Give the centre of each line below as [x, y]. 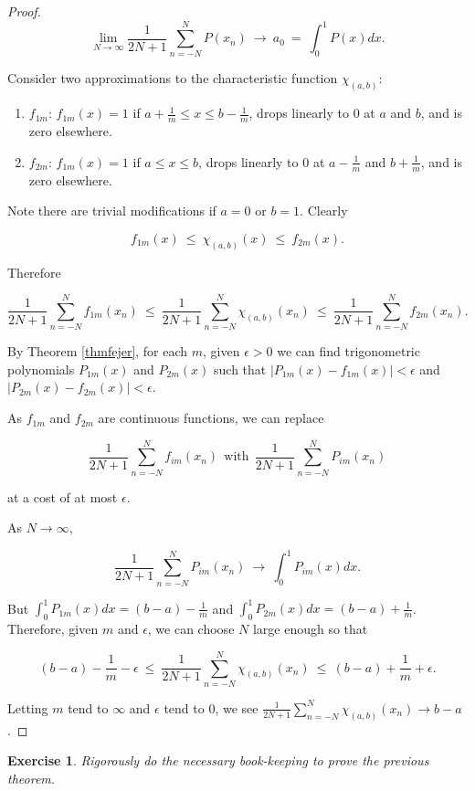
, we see [237, 707]
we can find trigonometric [348, 351]
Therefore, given [53, 629]
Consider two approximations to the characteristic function [173, 78]
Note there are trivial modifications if [112, 211]
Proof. [24, 11]
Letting [28, 707]
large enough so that [310, 629]
